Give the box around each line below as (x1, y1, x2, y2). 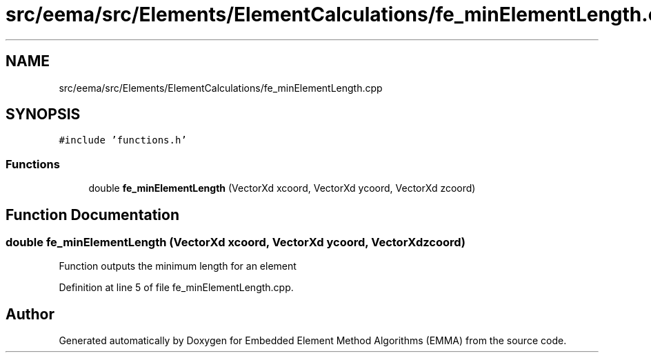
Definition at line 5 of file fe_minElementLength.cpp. (59, 281, 294, 294)
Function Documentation (6, 206, 179, 223)
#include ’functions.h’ (59, 135, 187, 146)
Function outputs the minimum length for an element (59, 260, 297, 272)
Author (6, 305, 54, 323)
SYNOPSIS (6, 106, 81, 123)
